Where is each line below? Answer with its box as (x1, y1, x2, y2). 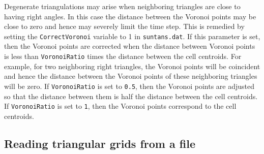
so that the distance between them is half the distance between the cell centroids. (4, 90, 258, 101)
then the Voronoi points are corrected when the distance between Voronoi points (4, 41, 255, 51)
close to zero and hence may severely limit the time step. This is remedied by (4, 21, 245, 32)
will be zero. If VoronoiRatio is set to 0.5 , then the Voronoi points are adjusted (4, 80, 255, 91)
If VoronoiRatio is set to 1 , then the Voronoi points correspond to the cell (4, 101, 237, 111)
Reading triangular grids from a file (4, 135, 195, 151)
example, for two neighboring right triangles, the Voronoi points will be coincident (4, 60, 260, 71)
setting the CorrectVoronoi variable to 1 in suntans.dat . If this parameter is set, (4, 30, 260, 41)
